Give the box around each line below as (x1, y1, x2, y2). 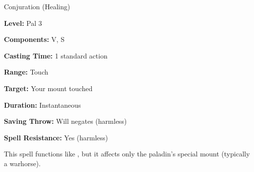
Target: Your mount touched (4, 83, 93, 93)
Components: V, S (4, 34, 64, 44)
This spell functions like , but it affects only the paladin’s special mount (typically (4, 149, 250, 159)
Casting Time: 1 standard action (4, 50, 107, 60)
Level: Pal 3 (4, 18, 42, 28)
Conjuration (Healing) (4, 1, 70, 11)
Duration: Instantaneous (4, 99, 81, 110)
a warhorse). (4, 158, 41, 168)
